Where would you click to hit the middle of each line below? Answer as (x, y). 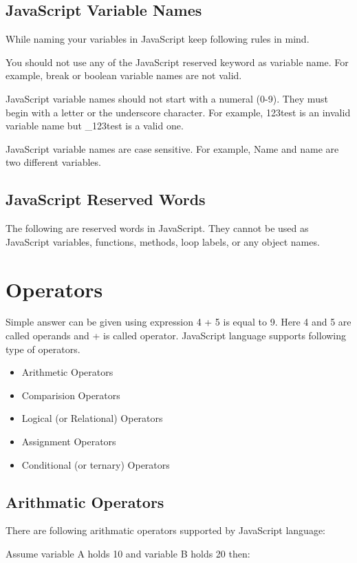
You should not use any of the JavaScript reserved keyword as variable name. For (177, 62)
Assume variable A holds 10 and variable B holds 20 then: (128, 554)
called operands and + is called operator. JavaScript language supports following (176, 336)
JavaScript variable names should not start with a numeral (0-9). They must (167, 98)
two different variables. (53, 162)
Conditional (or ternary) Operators (96, 464)
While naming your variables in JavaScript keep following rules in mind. (158, 39)
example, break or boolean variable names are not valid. (124, 75)
